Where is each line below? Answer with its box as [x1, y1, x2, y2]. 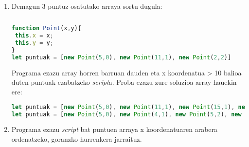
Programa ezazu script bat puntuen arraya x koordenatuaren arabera [11, 124, 218, 134]
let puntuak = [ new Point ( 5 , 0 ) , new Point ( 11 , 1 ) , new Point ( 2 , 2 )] [11, 54, 231, 61]
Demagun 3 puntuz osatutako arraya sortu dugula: [11, 1, 162, 11]
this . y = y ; [15, 39, 53, 47]
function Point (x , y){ [11, 25, 82, 32]
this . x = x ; [15, 32, 53, 39]
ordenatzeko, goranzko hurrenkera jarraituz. [11, 133, 142, 144]
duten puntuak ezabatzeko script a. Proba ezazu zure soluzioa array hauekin [11, 77, 237, 87]
